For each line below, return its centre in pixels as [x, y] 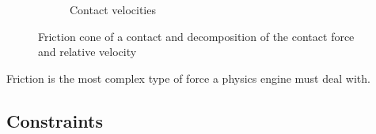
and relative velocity [87, 52]
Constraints [55, 120]
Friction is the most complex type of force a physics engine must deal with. [188, 78]
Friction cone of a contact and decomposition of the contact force [196, 36]
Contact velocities [113, 9]
